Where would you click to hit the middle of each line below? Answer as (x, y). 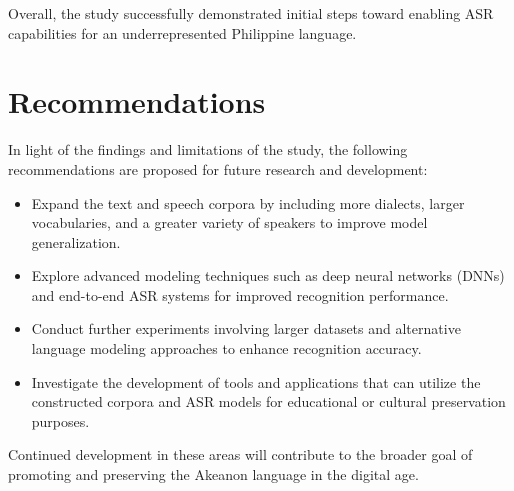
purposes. (60, 420)
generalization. (76, 241)
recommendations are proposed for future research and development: (218, 168)
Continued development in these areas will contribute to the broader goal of (240, 454)
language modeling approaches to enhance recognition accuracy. (226, 348)
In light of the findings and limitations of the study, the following (208, 149)
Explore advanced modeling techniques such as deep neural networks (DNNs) (268, 275)
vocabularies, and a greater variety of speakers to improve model (229, 222)
